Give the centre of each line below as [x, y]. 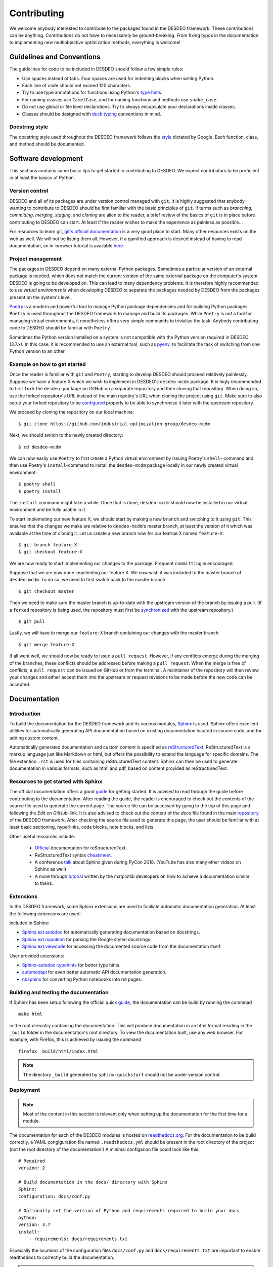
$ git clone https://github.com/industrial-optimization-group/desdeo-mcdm [114, 424]
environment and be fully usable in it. [48, 510]
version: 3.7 [34, 1225]
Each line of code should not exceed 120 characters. [77, 86]
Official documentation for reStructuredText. [81, 848]
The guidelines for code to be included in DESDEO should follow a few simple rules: [96, 69]
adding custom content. [34, 738]
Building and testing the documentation [59, 992]
